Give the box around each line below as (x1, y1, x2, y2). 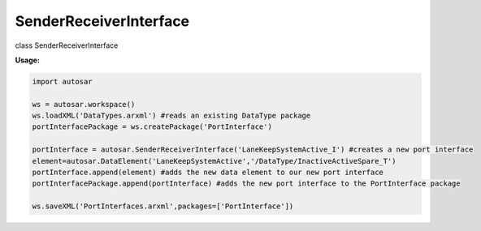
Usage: (15, 55, 41, 65)
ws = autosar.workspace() (32, 100, 136, 109)
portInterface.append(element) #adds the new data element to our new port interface (32, 168, 383, 178)
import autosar (32, 77, 93, 86)
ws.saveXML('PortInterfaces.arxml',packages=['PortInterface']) (32, 202, 294, 211)
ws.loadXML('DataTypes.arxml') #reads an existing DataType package (32, 111, 311, 121)
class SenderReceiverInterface (15, 41, 119, 50)
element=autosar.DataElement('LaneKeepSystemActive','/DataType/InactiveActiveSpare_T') (32, 156, 397, 165)
